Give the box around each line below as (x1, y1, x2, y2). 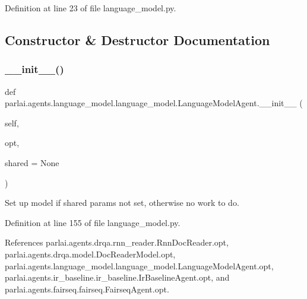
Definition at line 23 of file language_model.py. (5, 2, 176, 14)
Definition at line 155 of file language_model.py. (5, 216, 181, 228)
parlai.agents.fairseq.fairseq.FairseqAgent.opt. (5, 282, 169, 295)
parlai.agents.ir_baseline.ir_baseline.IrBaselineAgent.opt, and (5, 271, 230, 284)
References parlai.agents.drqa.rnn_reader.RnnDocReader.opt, (5, 236, 229, 249)
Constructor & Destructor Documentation (5, 30, 270, 49)
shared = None (5, 156, 59, 168)
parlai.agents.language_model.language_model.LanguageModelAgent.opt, (5, 259, 274, 272)
